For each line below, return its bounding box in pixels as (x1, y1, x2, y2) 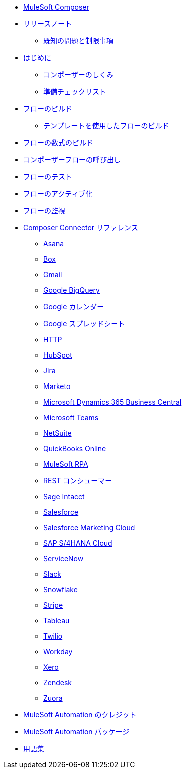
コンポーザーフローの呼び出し (23, 155, 121, 164)
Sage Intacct (43, 492, 85, 501)
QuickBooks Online (43, 444, 106, 453)
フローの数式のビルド (23, 138, 93, 147)
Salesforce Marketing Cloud (43, 523, 135, 532)
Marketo (43, 382, 71, 391)
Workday (43, 647, 73, 656)
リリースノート (23, 19, 72, 28)
